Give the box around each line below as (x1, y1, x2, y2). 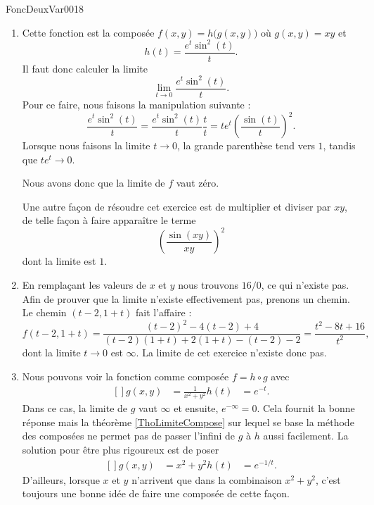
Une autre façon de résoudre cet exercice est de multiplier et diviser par (22, 199, 331, 213)
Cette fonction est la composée (22, 25, 155, 39)
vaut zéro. (176, 175, 219, 190)
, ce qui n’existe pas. (261, 278, 349, 292)
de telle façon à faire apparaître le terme (22, 213, 196, 227)
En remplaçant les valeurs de (22, 278, 146, 292)
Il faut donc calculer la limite (22, 61, 148, 75)
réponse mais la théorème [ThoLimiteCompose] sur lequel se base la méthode (22, 414, 354, 429)
